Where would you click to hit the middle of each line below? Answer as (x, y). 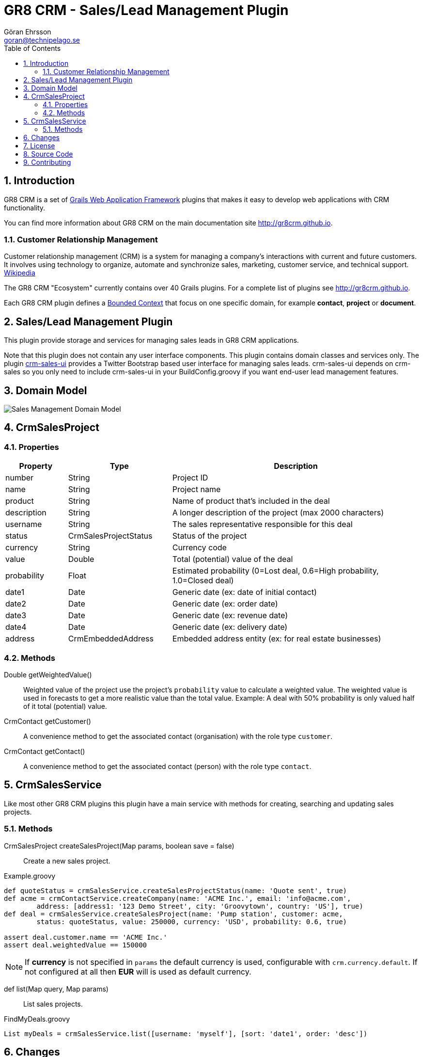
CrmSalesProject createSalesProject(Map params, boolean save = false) (119, 846)
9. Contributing (47, 162)
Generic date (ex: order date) (225, 604)
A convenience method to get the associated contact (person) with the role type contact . (167, 766)
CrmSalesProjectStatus (110, 536)
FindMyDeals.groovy (37, 1019)
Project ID (190, 478)
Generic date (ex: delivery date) (230, 627)
